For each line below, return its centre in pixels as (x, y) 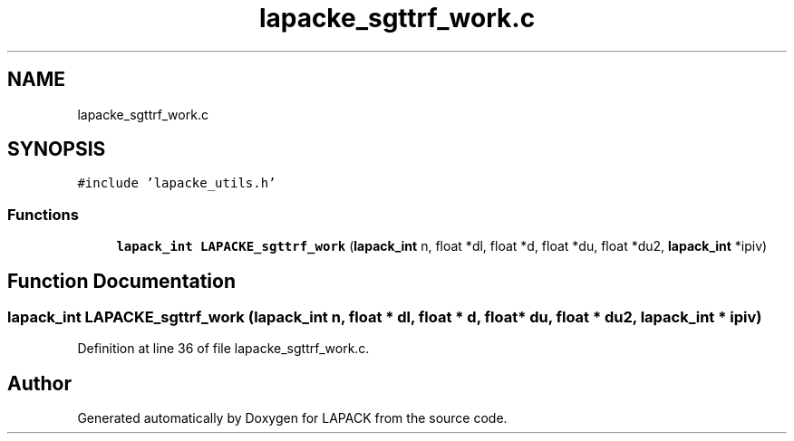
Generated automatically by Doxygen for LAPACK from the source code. (292, 418)
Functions (43, 214)
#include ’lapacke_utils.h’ (177, 183)
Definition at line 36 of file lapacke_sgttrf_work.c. (223, 349)
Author (39, 383)
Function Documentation (121, 281)
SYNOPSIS (57, 149)
